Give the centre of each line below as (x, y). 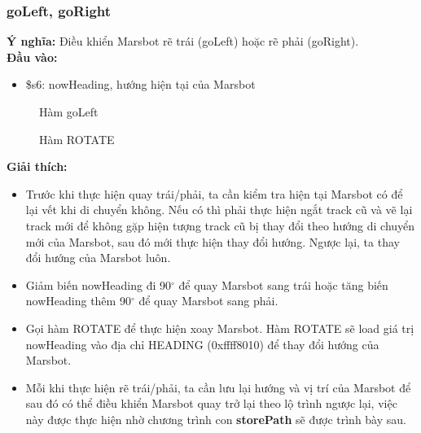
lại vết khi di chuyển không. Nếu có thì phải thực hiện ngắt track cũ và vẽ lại (219, 210)
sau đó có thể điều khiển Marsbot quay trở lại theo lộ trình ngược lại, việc (211, 403)
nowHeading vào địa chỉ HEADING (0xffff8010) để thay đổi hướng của (202, 344)
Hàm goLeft (69, 112)
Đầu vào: (32, 57)
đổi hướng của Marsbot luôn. (98, 258)
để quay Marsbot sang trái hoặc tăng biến (283, 284)
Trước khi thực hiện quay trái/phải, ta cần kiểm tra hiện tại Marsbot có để (214, 193)
